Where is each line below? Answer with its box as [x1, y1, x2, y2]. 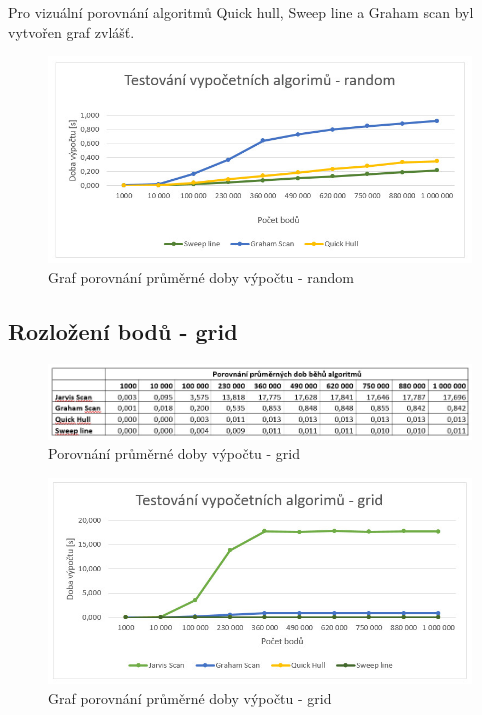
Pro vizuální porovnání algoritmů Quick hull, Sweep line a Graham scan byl [8, 2, 474, 22]
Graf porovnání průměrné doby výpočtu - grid [48, 687, 332, 708]
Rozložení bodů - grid [8, 315, 238, 346]
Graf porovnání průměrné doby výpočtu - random [48, 266, 355, 287]
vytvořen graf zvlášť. [8, 21, 135, 42]
